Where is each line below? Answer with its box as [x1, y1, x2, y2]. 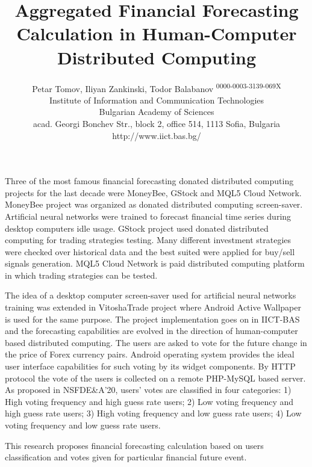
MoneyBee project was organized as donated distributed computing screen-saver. [5, 198, 303, 211]
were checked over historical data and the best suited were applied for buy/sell [5, 245, 295, 258]
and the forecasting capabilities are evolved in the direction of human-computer [5, 324, 298, 337]
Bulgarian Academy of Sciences [99, 105, 214, 118]
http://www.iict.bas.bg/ [112, 129, 201, 141]
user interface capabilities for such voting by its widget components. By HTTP [5, 360, 296, 373]
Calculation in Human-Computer [16, 21, 297, 46]
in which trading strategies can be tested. [5, 268, 158, 281]
